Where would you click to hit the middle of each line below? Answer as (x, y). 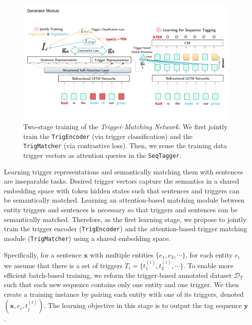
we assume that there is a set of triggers (63, 265)
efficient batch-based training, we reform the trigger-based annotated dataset (118, 275)
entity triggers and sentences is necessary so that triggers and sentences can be (121, 210)
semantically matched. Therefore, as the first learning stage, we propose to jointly (125, 219)
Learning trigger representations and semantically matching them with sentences (124, 171)
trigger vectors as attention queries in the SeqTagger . (102, 155)
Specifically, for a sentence (43, 254)
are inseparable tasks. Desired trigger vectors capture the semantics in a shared (122, 181)
